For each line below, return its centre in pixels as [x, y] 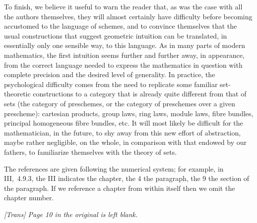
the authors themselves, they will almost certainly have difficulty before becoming [128, 16]
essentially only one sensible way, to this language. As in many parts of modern [125, 45]
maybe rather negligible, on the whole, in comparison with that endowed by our [126, 142]
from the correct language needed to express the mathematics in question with [123, 65]
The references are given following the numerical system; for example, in [114, 168]
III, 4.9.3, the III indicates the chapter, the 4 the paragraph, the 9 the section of [127, 178]
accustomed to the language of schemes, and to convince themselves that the [121, 26]
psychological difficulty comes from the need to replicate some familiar [111, 84]
